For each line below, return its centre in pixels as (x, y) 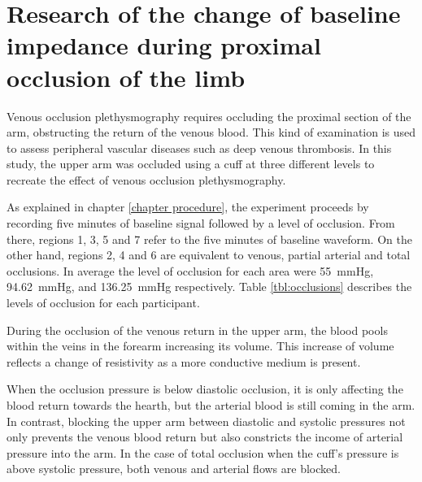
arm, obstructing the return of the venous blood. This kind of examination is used (211, 132)
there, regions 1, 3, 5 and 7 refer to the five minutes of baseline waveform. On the (209, 239)
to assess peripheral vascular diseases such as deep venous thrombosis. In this (199, 148)
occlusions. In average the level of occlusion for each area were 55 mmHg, (190, 270)
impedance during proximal (164, 45)
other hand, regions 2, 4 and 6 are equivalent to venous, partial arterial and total (209, 255)
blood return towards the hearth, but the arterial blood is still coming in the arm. (211, 405)
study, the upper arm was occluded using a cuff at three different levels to (191, 164)
